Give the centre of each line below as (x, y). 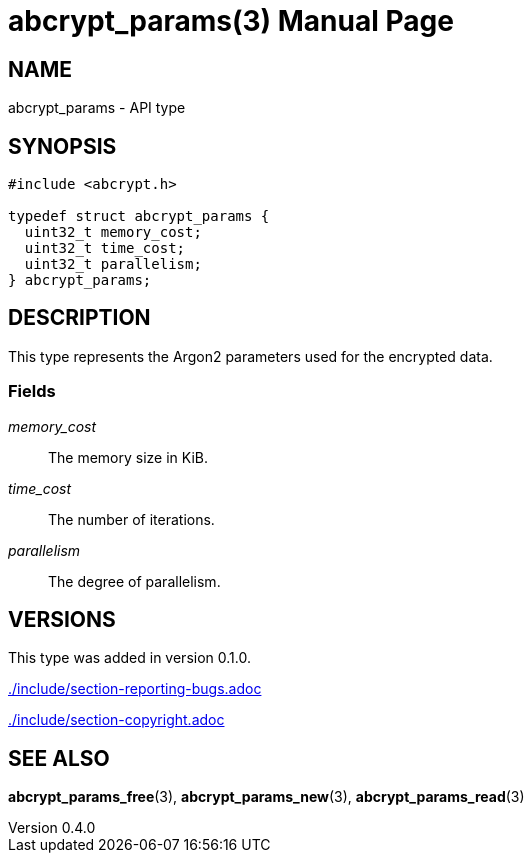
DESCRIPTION (79, 318)
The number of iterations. (131, 519)
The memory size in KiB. (128, 457)
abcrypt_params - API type (97, 108)
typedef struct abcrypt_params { (139, 216)
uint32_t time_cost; (105, 248)
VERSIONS (62, 620)
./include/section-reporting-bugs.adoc (135, 689)
